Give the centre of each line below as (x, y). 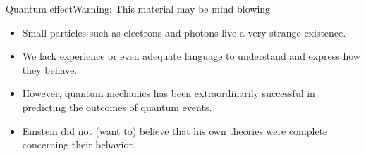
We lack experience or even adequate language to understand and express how (191, 56)
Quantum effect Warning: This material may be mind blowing (138, 8)
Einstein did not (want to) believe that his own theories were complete (175, 130)
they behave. (50, 69)
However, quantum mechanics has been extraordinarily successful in (169, 93)
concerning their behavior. (79, 144)
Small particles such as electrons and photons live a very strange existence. (184, 32)
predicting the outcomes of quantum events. (117, 106)
